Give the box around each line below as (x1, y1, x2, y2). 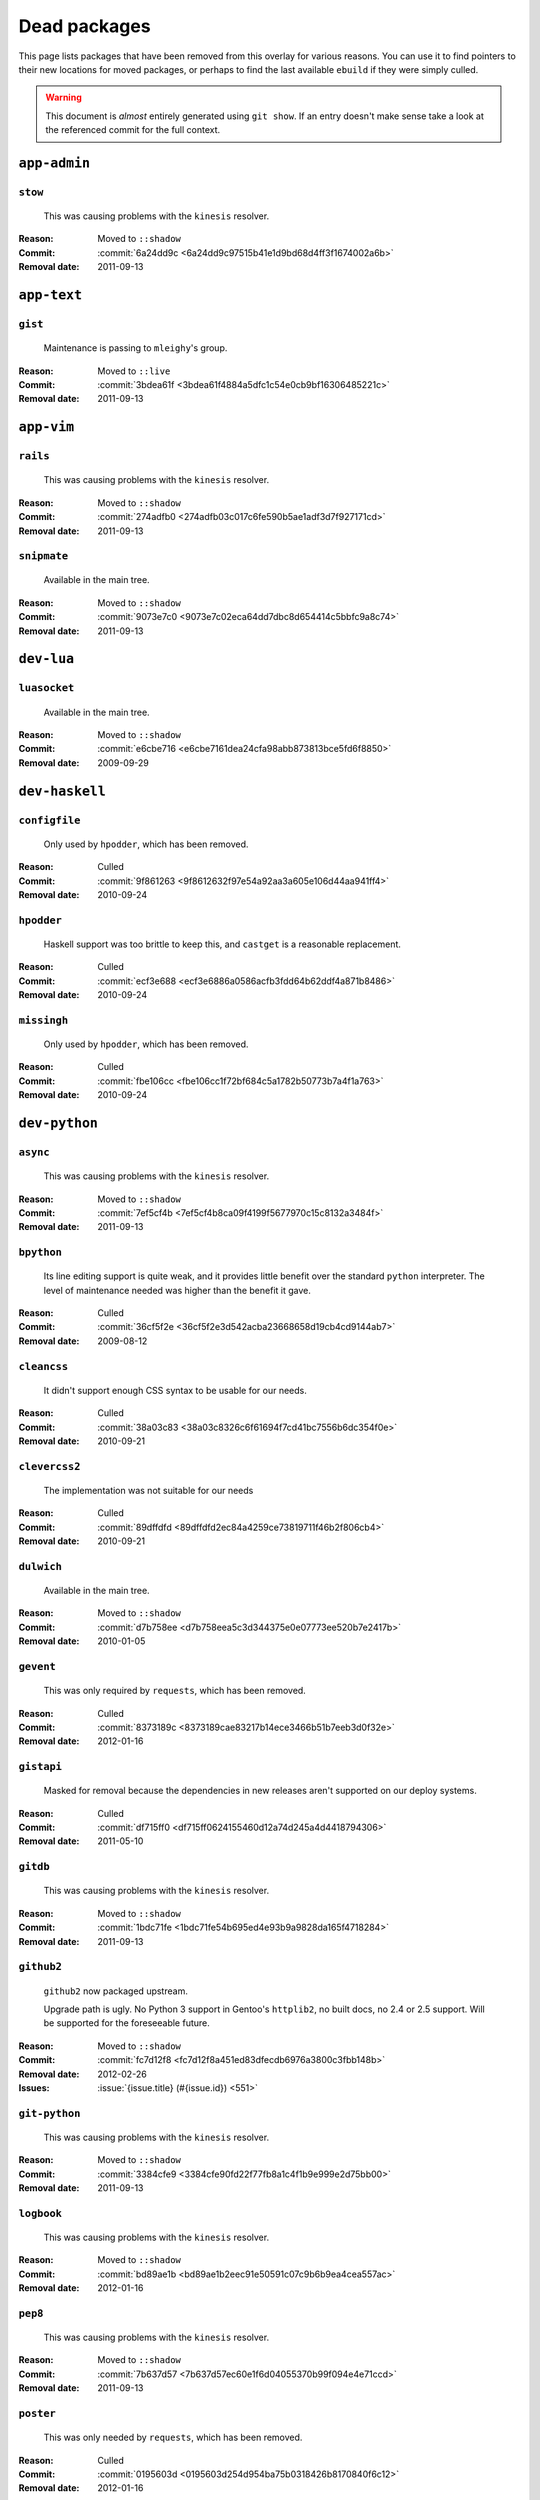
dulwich (18, 1560, 62, 1573)
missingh (18, 1013, 69, 1027)
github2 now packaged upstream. (43, 1985, 189, 1997)
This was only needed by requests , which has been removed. (43, 2431, 303, 2444)
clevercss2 (18, 1460, 81, 1473)
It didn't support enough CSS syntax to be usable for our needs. (43, 1384, 307, 1396)
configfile (18, 813, 81, 827)
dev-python (18, 1115, 99, 1131)
